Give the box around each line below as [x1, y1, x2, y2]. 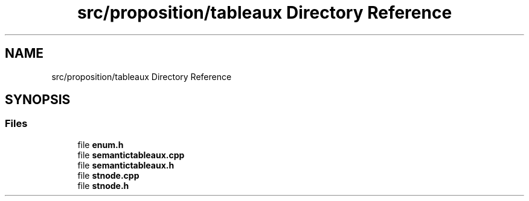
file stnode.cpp [77, 170, 139, 181]
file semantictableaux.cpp [77, 149, 185, 160]
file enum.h [77, 139, 124, 150]
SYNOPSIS [5, 92, 71, 108]
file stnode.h [77, 180, 129, 191]
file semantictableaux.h [77, 159, 175, 170]
